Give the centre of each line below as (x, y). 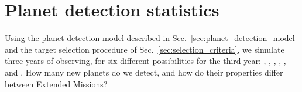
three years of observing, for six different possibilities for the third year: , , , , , (145, 61)
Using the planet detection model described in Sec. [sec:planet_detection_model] (151, 38)
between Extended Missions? (56, 84)
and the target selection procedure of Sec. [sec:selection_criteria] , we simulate (145, 49)
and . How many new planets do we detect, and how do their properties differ (144, 72)
